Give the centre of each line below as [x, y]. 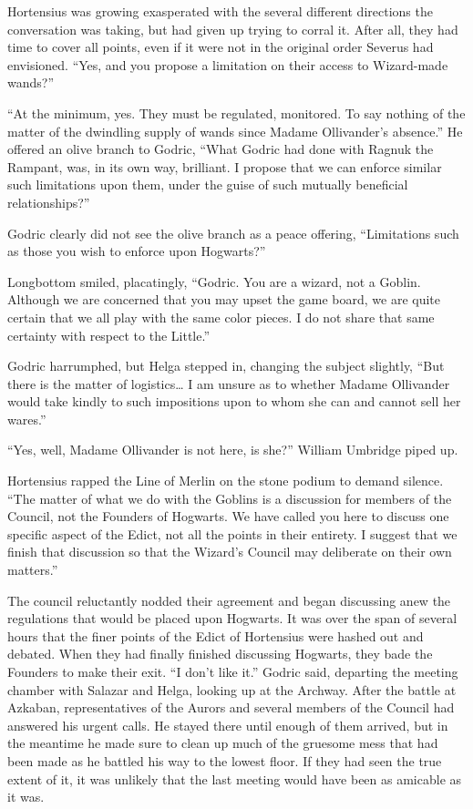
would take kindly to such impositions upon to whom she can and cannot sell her [234, 401]
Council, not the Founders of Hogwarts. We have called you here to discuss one [228, 516]
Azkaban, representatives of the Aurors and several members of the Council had [231, 707]
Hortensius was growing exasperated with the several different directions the [220, 11]
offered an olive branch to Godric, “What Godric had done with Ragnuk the [221, 149]
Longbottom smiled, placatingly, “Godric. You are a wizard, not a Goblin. [214, 281]
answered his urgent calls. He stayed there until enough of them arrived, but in [228, 725]
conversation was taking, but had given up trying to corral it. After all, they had [233, 29]
